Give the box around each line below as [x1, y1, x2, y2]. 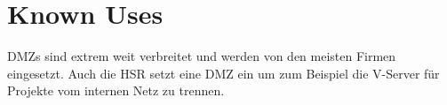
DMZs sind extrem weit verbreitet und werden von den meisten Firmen [7, 47, 396, 65]
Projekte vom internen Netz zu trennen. [7, 81, 225, 100]
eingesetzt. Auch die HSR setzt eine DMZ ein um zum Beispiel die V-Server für [7, 64, 440, 82]
